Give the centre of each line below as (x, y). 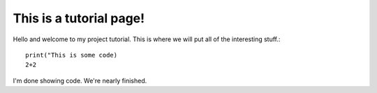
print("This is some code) (72, 55)
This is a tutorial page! (79, 18)
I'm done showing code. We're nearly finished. (80, 80)
